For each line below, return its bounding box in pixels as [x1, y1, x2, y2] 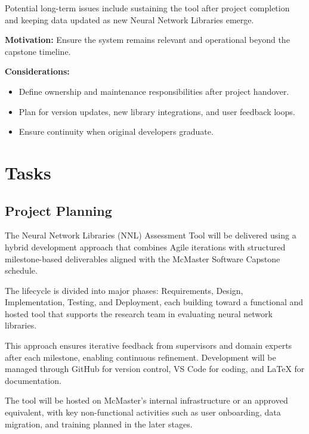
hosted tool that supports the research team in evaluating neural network [5, 307, 273, 320]
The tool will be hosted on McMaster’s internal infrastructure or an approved [5, 394, 288, 407]
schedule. [5, 264, 38, 277]
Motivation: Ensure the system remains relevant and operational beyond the [5, 33, 290, 46]
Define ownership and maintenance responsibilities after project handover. [18, 85, 289, 97]
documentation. [5, 374, 61, 386]
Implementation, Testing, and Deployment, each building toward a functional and [5, 296, 304, 308]
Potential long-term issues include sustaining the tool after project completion [5, 2, 290, 14]
